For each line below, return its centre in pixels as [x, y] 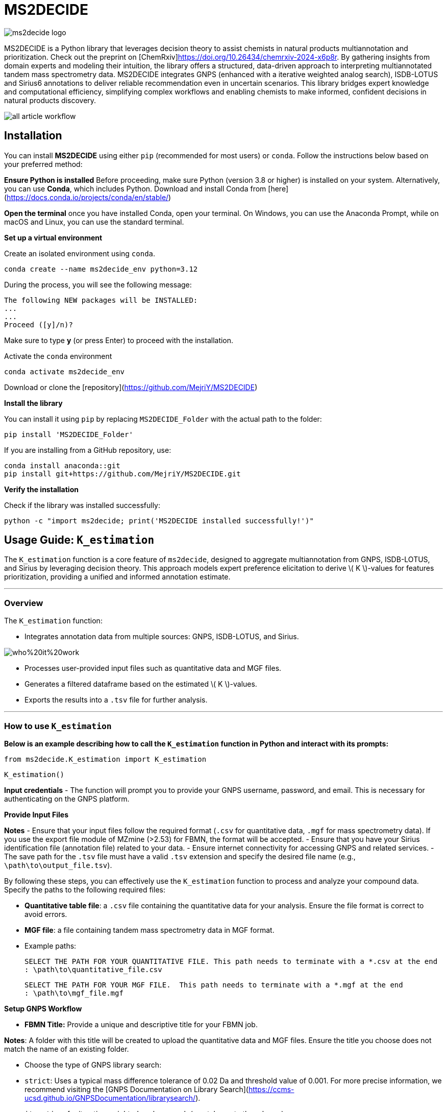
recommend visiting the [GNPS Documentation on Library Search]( [136, 1089]
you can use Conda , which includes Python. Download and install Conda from [135, 188]
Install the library [33, 403]
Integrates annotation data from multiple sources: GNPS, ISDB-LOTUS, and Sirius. [162, 637]
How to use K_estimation [58, 726]
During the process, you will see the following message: [98, 284]
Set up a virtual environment [53, 237]
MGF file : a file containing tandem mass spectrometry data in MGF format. [150, 930]
